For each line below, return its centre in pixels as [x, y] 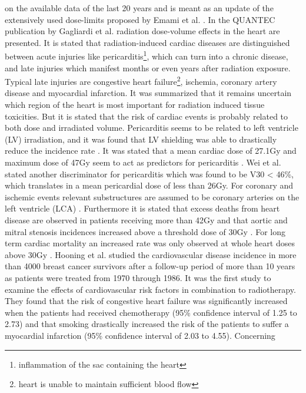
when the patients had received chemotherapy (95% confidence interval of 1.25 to [151, 312]
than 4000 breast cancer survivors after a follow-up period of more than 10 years [150, 266]
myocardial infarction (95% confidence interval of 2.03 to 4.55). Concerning [140, 335]
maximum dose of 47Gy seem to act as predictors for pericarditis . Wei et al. [143, 162]
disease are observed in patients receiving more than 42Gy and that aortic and [146, 220]
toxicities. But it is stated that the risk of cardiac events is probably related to [147, 116]
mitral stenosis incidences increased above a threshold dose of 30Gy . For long [145, 231]
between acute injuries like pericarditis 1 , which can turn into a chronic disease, [147, 55]
